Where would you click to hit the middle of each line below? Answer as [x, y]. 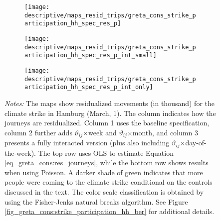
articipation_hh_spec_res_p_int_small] [91, 55]
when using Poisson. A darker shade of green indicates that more [104, 172]
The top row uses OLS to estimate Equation [106, 153]
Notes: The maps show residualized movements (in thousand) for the [110, 103]
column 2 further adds [38, 132]
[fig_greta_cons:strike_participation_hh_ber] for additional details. [110, 211]
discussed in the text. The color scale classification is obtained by [104, 191]
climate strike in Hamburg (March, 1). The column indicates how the [110, 113]
